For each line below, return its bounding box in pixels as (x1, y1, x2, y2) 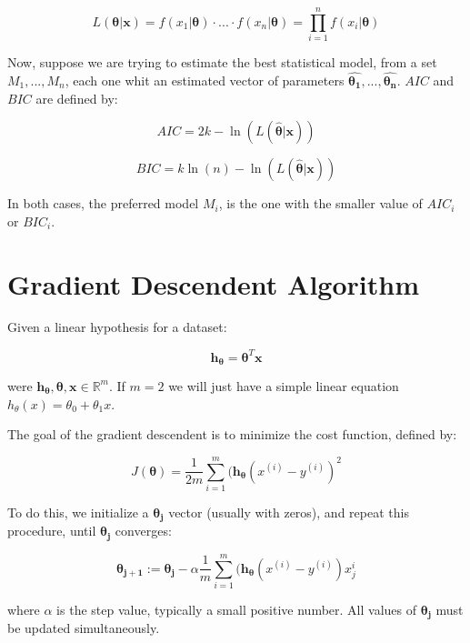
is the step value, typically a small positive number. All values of (56, 599, 417, 618)
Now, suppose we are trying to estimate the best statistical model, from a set (7, 53, 437, 72)
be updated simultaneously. (7, 618, 160, 638)
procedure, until (7, 521, 96, 540)
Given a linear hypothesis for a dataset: (7, 317, 227, 337)
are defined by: (35, 88, 118, 107)
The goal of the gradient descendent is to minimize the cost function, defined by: (7, 425, 457, 444)
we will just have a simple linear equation (168, 376, 399, 395)
